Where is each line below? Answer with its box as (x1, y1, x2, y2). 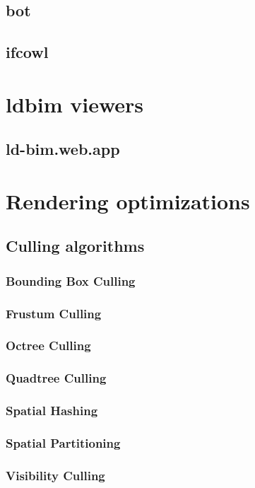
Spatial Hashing (6, 402, 98, 419)
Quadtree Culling (6, 369, 107, 387)
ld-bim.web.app (6, 138, 120, 160)
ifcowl (6, 41, 49, 63)
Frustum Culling (6, 304, 102, 322)
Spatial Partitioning (6, 434, 121, 452)
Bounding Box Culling (6, 272, 136, 289)
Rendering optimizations (6, 186, 250, 215)
